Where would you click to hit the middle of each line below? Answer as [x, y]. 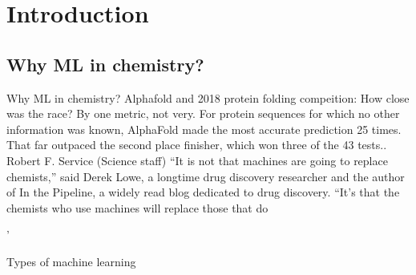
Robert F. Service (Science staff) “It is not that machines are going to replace [197, 160]
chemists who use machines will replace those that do [137, 207]
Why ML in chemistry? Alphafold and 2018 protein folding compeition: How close [208, 97]
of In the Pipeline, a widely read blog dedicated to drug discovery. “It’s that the [203, 192]
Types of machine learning [71, 261]
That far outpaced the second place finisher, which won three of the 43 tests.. [197, 145]
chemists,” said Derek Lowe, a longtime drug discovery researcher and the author [206, 176]
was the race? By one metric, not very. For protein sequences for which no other [203, 113]
